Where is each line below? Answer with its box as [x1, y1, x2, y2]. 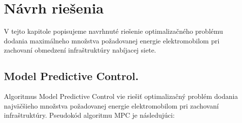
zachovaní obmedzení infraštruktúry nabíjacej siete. [4, 45, 156, 55]
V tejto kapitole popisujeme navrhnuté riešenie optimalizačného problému [4, 26, 223, 36]
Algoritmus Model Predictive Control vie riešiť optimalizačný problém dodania [4, 91, 238, 101]
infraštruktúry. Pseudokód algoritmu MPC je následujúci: [4, 110, 175, 120]
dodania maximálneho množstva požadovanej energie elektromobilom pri [4, 35, 220, 45]
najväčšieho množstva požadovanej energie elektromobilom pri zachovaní [4, 100, 219, 110]
